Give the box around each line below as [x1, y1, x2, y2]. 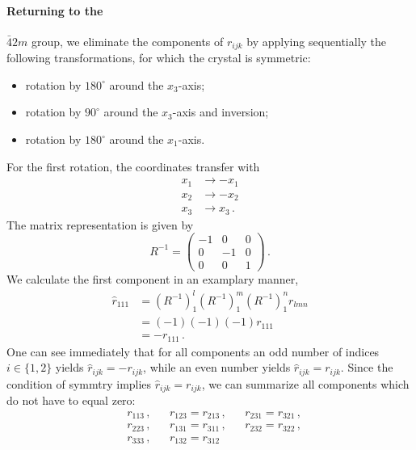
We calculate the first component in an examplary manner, [6, 271, 299, 288]
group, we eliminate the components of [31, 32, 224, 49]
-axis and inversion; [172, 103, 269, 120]
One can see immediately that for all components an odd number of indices [6, 343, 380, 360]
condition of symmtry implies [6, 375, 152, 392]
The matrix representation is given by [6, 216, 194, 233]
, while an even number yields [143, 359, 291, 376]
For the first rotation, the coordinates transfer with [6, 158, 260, 175]
